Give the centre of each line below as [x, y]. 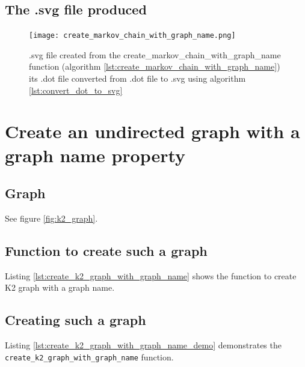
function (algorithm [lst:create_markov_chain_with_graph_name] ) [155, 66]
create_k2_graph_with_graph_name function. [89, 356]
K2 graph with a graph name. [60, 287]
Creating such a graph [75, 320]
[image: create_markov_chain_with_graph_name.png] [132, 36]
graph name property [95, 155]
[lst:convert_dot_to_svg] [76, 90]
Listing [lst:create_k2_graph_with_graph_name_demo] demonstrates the [143, 345]
